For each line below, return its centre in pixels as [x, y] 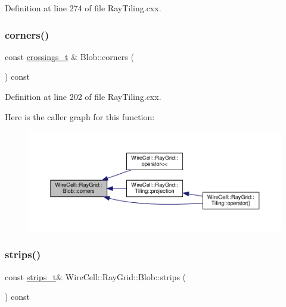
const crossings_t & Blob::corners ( [69, 56]
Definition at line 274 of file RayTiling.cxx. [83, 8]
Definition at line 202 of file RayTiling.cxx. [83, 96]
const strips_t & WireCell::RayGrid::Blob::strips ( [96, 276]
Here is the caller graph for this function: [80, 116]
